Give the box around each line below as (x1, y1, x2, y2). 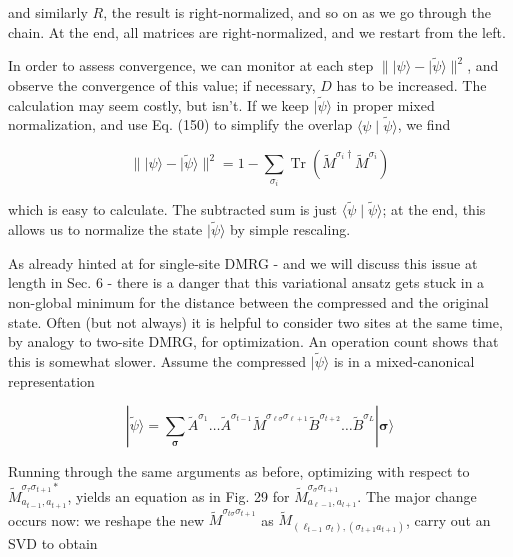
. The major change (357, 485, 477, 506)
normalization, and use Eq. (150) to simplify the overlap (8, 114, 353, 135)
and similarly (8, 2, 88, 22)
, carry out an (406, 509, 491, 530)
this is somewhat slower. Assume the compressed (8, 351, 307, 372)
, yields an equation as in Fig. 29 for (67, 485, 290, 506)
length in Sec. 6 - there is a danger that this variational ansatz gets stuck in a (8, 272, 485, 293)
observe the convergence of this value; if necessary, (8, 75, 316, 95)
